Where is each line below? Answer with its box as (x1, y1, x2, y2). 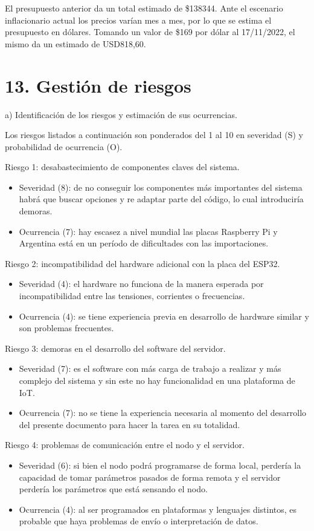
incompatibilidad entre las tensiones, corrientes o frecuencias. (19, 289, 245, 302)
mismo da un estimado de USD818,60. (5, 37, 146, 50)
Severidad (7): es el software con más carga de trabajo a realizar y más (19, 362, 281, 375)
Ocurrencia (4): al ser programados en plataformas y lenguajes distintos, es (19, 503, 297, 515)
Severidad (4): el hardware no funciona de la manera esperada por (19, 277, 264, 290)
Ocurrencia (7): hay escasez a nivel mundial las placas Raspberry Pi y (19, 225, 278, 237)
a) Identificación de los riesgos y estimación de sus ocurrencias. (5, 108, 237, 120)
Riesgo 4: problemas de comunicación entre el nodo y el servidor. (5, 438, 245, 451)
